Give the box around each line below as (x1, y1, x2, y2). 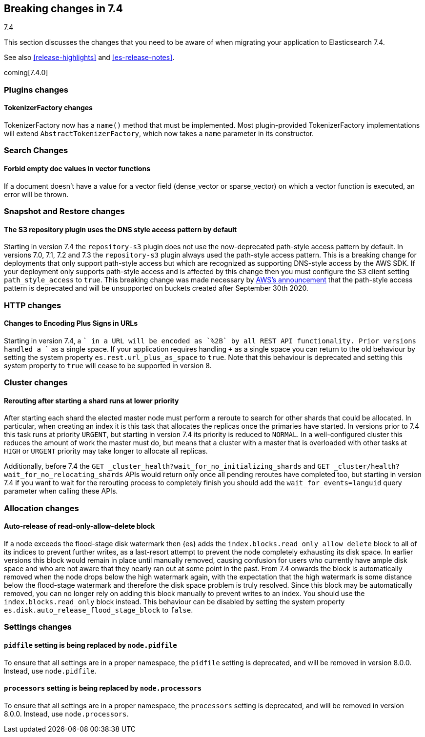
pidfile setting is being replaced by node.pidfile (4, 640, 177, 649)
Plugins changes (4, 84, 68, 95)
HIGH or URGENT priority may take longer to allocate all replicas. (4, 447, 208, 456)
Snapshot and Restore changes (4, 206, 125, 216)
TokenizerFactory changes (4, 103, 93, 112)
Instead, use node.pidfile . (4, 666, 97, 675)
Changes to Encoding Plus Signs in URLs (4, 319, 138, 328)
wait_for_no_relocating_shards (4, 471, 123, 479)
